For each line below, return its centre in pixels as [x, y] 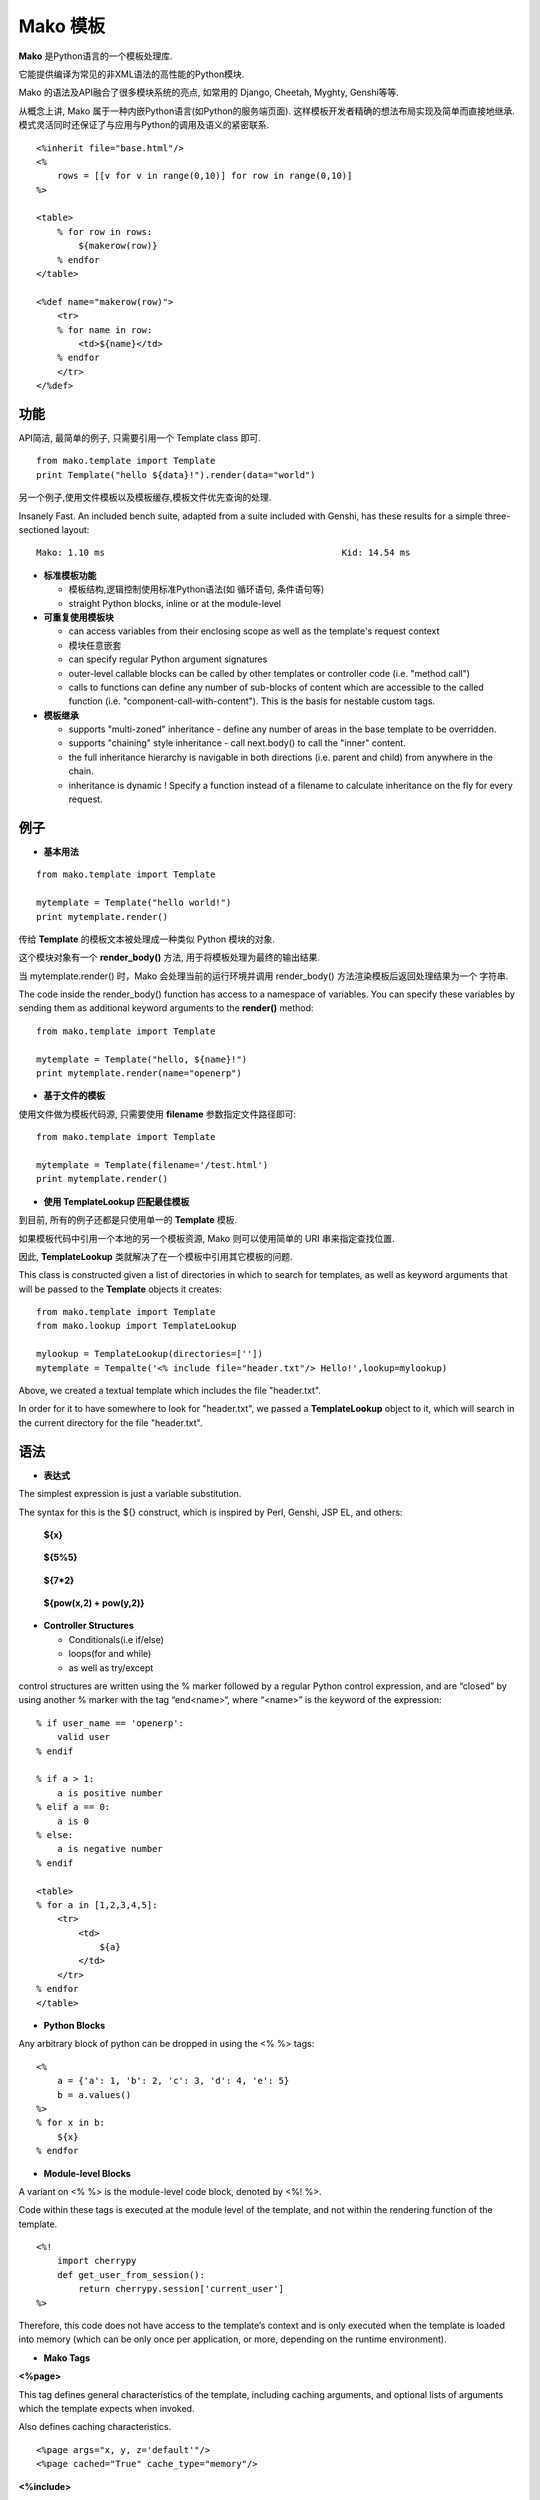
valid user [83, 1737]
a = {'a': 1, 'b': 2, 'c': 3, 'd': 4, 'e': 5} [173, 2081]
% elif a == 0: [73, 1807]
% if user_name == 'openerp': [110, 1723]
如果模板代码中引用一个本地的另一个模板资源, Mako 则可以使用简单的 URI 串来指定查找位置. [206, 1238]
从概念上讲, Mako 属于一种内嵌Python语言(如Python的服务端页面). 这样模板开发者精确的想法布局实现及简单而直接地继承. [266, 111]
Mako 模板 [61, 26]
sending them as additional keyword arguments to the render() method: [166, 1008]
